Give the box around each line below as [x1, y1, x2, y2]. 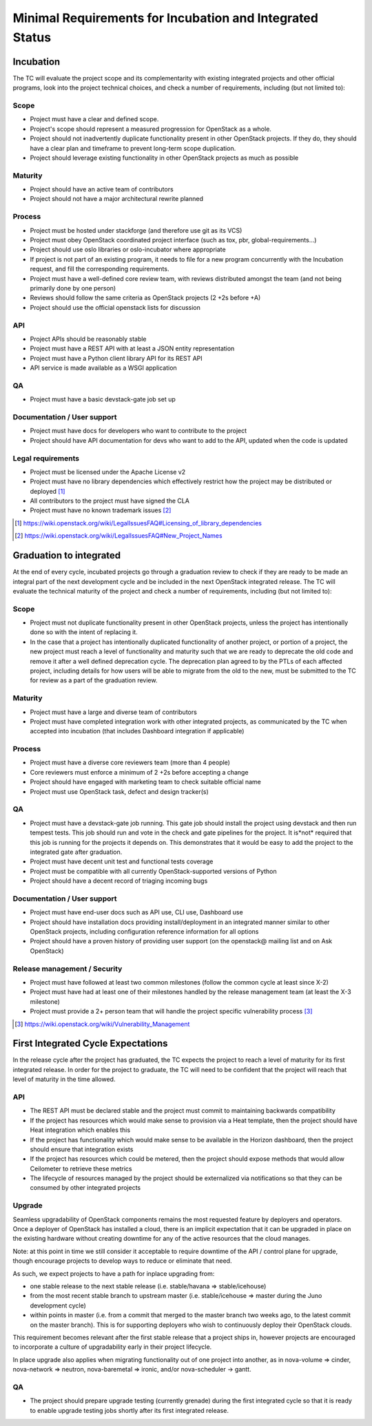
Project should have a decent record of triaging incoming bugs [30, 877, 208, 885]
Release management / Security [12, 964, 123, 974]
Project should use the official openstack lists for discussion [30, 303, 201, 311]
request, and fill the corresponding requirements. [30, 265, 169, 273]
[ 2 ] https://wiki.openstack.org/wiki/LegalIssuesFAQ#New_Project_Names [14, 532, 223, 540]
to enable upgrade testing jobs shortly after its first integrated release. [30, 1406, 229, 1414]
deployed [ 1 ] [30, 487, 65, 495]
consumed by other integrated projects [30, 1184, 141, 1192]
